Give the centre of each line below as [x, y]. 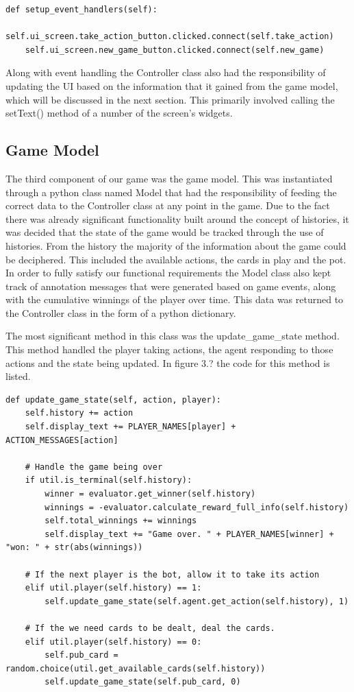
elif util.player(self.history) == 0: [113, 642]
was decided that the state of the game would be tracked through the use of [165, 232]
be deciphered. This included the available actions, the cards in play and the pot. [176, 259]
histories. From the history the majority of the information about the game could [176, 245]
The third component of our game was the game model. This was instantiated [169, 178]
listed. [18, 376]
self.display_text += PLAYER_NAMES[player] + [130, 427]
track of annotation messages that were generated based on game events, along [171, 286]
